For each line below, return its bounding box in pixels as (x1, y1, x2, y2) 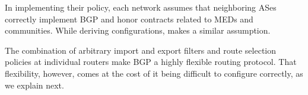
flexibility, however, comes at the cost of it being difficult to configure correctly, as (5, 67, 303, 79)
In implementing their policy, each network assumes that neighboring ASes (5, 1, 277, 13)
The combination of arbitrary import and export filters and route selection (5, 44, 277, 56)
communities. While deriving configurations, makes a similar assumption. (5, 24, 271, 37)
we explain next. (5, 78, 64, 91)
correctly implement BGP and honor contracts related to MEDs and (5, 12, 253, 25)
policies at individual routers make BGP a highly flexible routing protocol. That (5, 55, 297, 68)
